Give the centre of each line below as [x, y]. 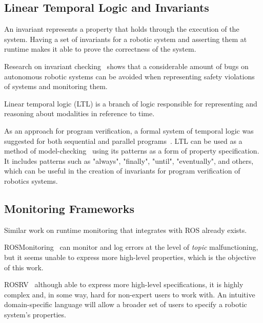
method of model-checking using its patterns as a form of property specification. [132, 151]
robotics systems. [31, 180]
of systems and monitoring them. [56, 86]
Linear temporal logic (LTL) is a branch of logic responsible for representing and [131, 103]
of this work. [24, 267]
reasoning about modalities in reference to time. [79, 113]
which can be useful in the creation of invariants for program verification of [122, 171]
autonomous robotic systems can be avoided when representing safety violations [129, 76]
